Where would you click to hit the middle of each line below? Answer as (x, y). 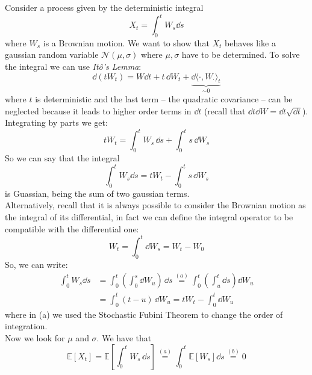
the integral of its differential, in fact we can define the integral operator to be (149, 217)
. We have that (124, 337)
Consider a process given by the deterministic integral (104, 7)
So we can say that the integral (62, 157)
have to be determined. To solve (241, 54)
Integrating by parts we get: (56, 122)
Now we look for (35, 337)
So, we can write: (36, 264)
